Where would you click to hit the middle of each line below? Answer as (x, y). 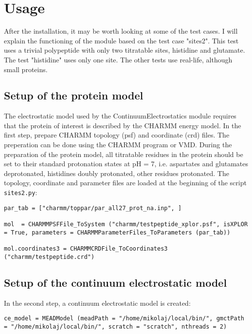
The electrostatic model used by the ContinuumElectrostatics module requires (120, 116)
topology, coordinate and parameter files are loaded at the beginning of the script (125, 183)
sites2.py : (21, 192)
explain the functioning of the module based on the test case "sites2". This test (121, 40)
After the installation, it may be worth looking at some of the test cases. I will (121, 31)
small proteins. (26, 69)
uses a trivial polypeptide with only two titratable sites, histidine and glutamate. (125, 50)
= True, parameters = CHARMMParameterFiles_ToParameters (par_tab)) (117, 232)
